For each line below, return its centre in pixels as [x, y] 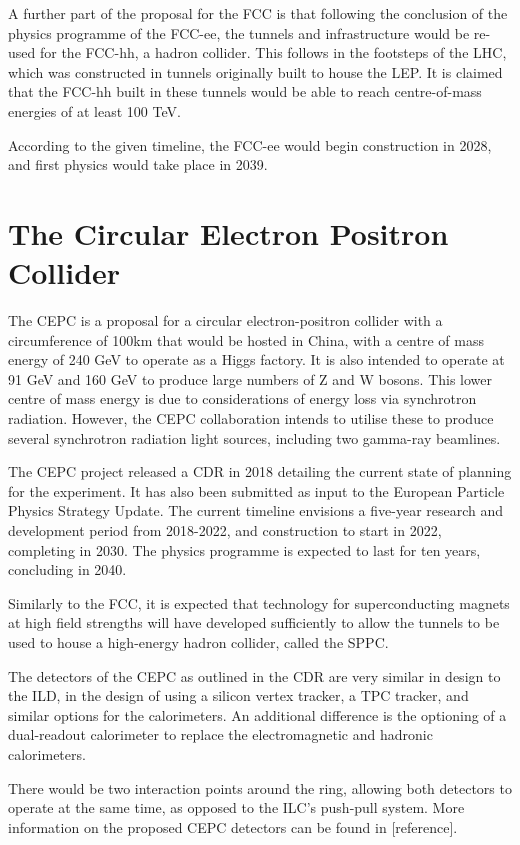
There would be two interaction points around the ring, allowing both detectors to [260, 787]
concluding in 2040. [67, 569]
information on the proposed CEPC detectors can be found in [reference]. [233, 826]
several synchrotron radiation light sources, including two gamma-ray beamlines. [254, 437]
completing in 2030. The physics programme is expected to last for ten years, [244, 549]
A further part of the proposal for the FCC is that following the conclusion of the [258, 13]
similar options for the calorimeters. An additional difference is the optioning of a [257, 714]
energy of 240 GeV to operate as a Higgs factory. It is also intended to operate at [256, 359]
